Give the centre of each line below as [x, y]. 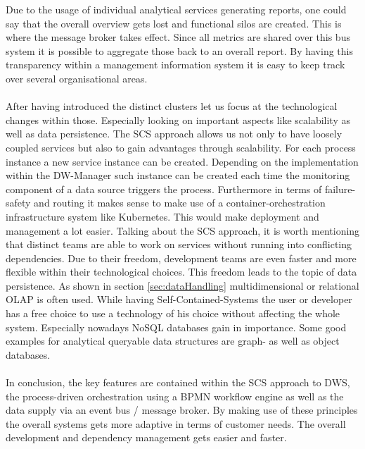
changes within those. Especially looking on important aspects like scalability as [178, 119]
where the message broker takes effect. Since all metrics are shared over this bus [178, 37]
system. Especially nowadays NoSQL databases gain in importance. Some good [176, 327]
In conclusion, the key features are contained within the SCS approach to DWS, [178, 382]
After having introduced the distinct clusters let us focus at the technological [172, 106]
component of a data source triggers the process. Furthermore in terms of [164, 189]
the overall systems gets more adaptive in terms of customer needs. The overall [176, 423]
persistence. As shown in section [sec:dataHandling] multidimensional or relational [182, 285]
